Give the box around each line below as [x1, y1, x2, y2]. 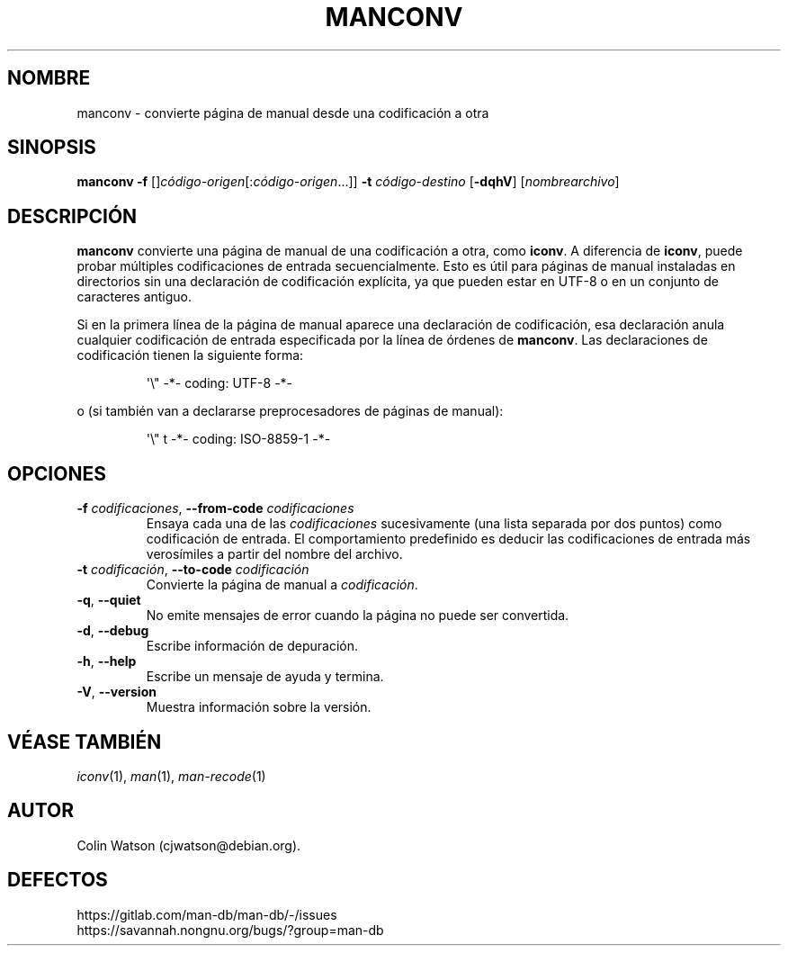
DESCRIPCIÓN [7, 204, 138, 228]
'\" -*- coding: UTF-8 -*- [146, 375, 293, 391]
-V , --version [76, 684, 157, 700]
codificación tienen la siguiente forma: [76, 347, 304, 364]
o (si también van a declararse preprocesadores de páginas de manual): [76, 403, 504, 419]
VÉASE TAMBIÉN [7, 730, 162, 753]
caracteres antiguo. [76, 289, 193, 305]
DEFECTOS [7, 868, 108, 892]
